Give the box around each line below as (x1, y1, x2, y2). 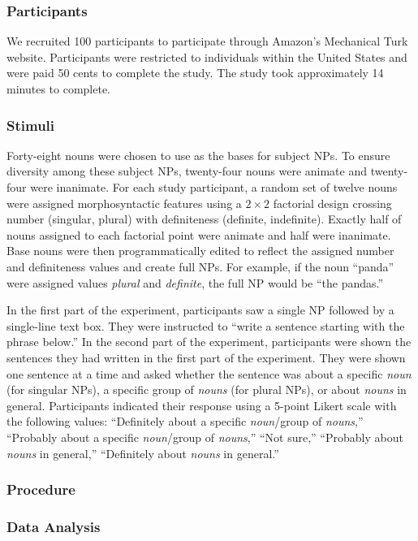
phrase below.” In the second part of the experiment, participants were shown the (6, 333, 412, 350)
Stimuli (6, 115, 55, 135)
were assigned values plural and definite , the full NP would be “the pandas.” (6, 274, 384, 291)
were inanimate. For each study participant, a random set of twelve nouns (30, 179, 398, 195)
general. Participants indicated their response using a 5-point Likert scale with (6, 396, 397, 413)
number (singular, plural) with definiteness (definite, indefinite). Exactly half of (6, 210, 402, 227)
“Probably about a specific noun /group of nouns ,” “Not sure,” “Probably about (6, 428, 403, 445)
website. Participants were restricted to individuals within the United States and (6, 48, 407, 65)
